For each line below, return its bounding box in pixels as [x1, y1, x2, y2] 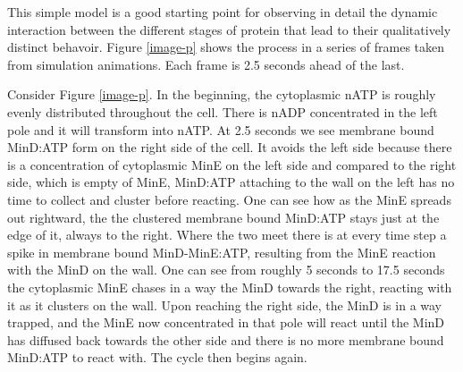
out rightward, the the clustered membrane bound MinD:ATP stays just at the [7, 207, 440, 226]
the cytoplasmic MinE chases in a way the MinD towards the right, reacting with [7, 277, 452, 296]
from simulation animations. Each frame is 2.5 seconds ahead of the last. [7, 55, 405, 73]
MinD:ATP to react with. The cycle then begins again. [7, 348, 307, 367]
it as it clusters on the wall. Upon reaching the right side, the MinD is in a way [7, 295, 442, 314]
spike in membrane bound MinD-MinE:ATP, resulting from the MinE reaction [7, 242, 436, 261]
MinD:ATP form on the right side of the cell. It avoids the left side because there [7, 138, 452, 156]
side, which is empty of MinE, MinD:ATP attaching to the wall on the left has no [7, 173, 455, 191]
